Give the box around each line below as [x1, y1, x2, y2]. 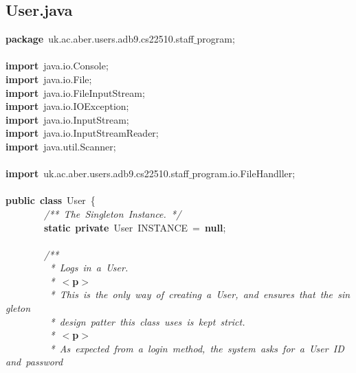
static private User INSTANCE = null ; [44, 220, 226, 234]
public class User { [5, 193, 96, 207]
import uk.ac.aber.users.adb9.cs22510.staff [5, 166, 189, 181]
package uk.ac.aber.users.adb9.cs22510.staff [5, 32, 194, 46]
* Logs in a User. [49, 260, 129, 275]
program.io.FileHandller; [192, 166, 296, 181]
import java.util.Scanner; [5, 139, 116, 153]
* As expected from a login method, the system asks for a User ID [49, 341, 344, 355]
